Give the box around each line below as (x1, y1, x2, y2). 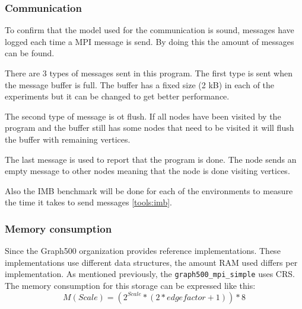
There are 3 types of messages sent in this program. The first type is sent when (5, 67, 293, 79)
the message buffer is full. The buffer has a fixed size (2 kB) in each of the (5, 78, 275, 91)
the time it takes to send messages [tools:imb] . (5, 196, 172, 208)
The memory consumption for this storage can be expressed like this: (5, 279, 256, 291)
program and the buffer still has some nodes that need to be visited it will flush (5, 121, 294, 134)
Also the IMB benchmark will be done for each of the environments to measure (5, 184, 293, 197)
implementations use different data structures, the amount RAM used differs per (5, 256, 298, 268)
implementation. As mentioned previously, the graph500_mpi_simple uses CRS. (5, 268, 295, 280)
